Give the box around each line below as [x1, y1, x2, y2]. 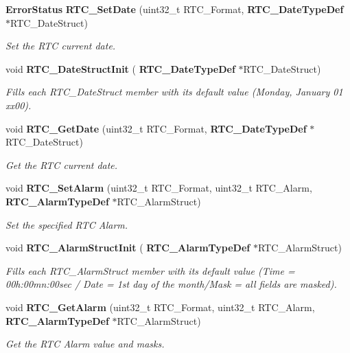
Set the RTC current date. [5, 38, 116, 53]
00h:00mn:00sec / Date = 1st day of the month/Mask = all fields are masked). [5, 277, 337, 291]
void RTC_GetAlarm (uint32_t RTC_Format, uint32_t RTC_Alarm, [5, 299, 315, 314]
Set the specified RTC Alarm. [5, 217, 128, 231]
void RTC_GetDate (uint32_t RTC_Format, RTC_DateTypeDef [5, 121, 307, 135]
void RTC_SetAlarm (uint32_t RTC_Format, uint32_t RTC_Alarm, [5, 181, 312, 195]
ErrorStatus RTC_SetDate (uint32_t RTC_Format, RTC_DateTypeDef [5, 2, 344, 16]
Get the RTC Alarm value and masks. [5, 337, 165, 351]
